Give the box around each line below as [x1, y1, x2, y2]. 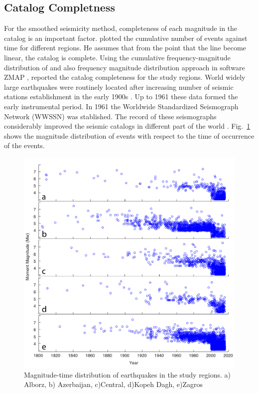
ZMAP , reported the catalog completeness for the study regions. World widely [4, 72, 246, 82]
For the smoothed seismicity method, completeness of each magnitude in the [4, 23, 238, 33]
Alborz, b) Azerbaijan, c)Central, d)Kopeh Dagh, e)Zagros [24, 379, 203, 390]
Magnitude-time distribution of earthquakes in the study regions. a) [24, 369, 231, 380]
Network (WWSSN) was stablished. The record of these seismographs [4, 111, 217, 121]
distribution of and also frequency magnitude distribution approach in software [4, 62, 245, 72]
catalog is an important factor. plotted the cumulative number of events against [4, 32, 248, 43]
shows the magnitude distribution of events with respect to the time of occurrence [4, 130, 255, 141]
